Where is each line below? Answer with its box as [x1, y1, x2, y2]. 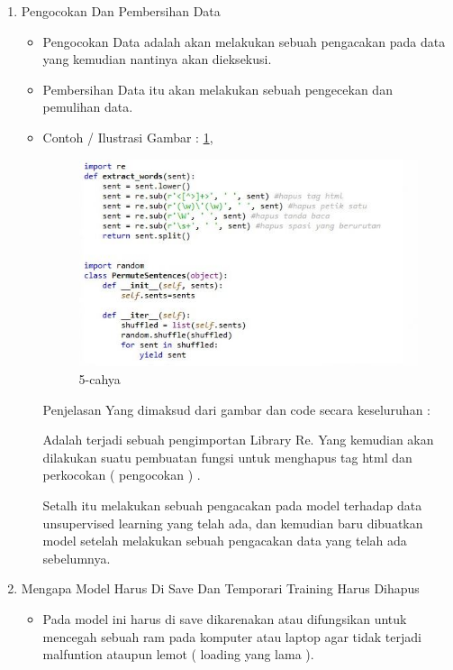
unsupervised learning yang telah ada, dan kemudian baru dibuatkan [42, 513, 423, 532]
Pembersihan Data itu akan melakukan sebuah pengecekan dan [42, 79, 393, 98]
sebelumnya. [42, 548, 111, 567]
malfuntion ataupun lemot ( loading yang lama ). [42, 645, 314, 664]
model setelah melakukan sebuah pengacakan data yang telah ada [42, 531, 407, 550]
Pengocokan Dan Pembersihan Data [21, 2, 221, 20]
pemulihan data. [42, 97, 133, 116]
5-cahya [78, 369, 121, 388]
